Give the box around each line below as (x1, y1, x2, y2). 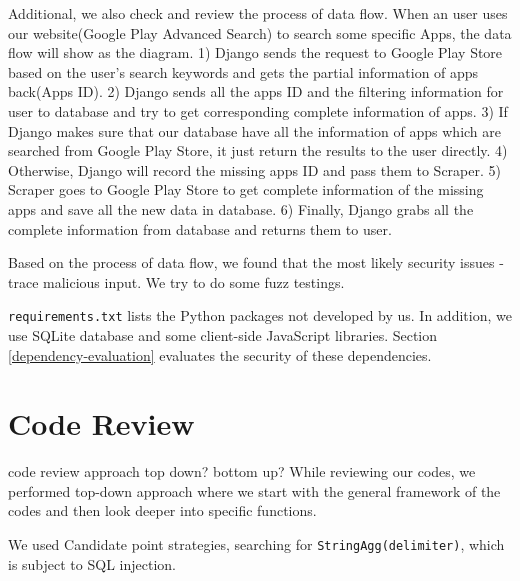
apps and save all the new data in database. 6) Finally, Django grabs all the (8, 198, 474, 219)
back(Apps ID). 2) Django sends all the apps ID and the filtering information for (8, 81, 504, 102)
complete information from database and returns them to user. (8, 218, 392, 239)
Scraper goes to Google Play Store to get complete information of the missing (8, 179, 484, 200)
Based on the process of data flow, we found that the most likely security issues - (8, 252, 504, 273)
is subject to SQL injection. (8, 553, 176, 574)
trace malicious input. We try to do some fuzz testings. (8, 271, 345, 292)
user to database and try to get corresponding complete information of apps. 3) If (8, 100, 508, 121)
